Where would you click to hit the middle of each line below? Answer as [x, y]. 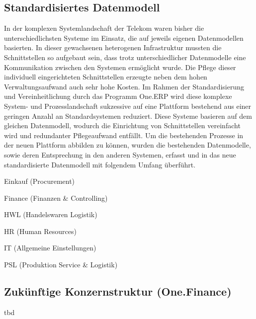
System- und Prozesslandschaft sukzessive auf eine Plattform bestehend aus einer [128, 106]
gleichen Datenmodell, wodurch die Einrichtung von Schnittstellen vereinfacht [122, 125]
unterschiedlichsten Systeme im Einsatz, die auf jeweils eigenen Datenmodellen [124, 38]
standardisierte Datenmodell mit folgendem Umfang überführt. [100, 164]
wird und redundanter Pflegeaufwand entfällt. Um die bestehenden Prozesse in [124, 135]
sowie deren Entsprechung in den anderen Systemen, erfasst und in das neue [120, 154]
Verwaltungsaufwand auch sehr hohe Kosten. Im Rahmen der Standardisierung [124, 86]
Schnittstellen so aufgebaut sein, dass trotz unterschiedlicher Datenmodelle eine [125, 57]
